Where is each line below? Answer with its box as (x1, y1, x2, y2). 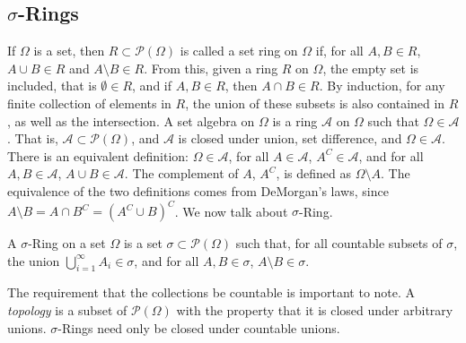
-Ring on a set (28, 234, 106, 253)
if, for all (315, 41, 364, 60)
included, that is (7, 76, 97, 95)
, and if (132, 76, 172, 95)
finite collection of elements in (7, 93, 171, 112)
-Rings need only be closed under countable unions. (57, 318, 340, 337)
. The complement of (124, 164, 239, 183)
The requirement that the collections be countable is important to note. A (7, 283, 416, 302)
